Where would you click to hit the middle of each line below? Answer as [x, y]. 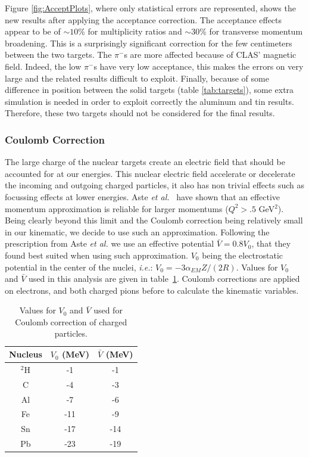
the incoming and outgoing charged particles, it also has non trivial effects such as [155, 185]
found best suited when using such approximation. [96, 255]
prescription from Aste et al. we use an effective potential [110, 243]
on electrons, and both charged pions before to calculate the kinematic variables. [152, 290]
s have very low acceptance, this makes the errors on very [199, 66]
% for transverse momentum [251, 31]
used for [108, 310]
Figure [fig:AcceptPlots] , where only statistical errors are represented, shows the [150, 8]
